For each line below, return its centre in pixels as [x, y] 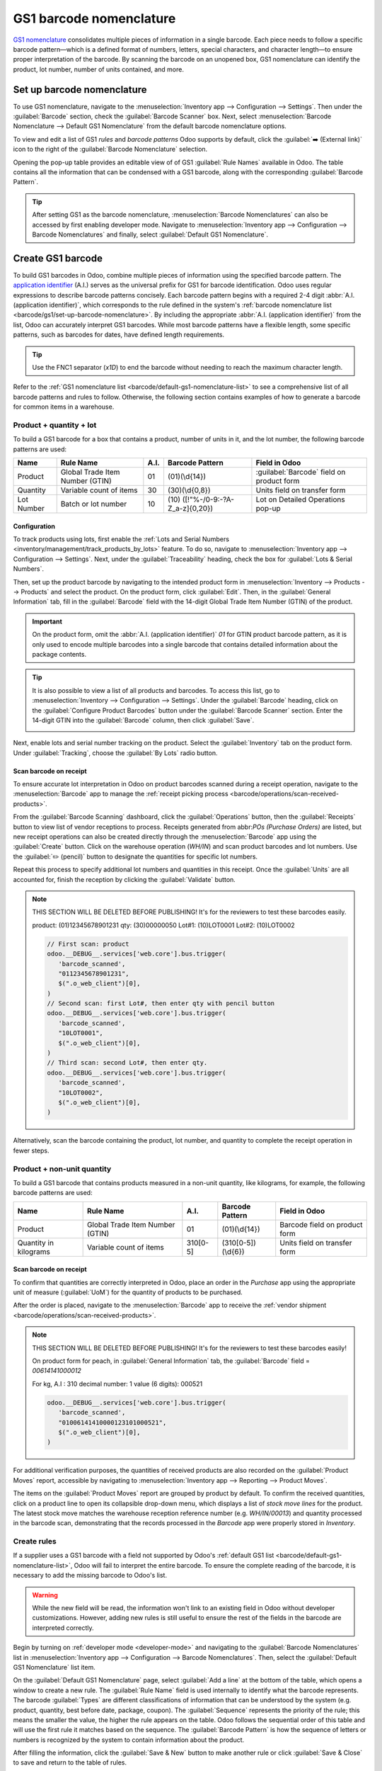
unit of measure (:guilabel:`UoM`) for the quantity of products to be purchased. [128, 1292]
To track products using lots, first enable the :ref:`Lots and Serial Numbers [121, 539]
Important [47, 621]
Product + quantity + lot [55, 425]
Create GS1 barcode [58, 258]
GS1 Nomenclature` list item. [54, 1667]
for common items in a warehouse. [64, 407]
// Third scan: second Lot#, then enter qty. [127, 1063]
